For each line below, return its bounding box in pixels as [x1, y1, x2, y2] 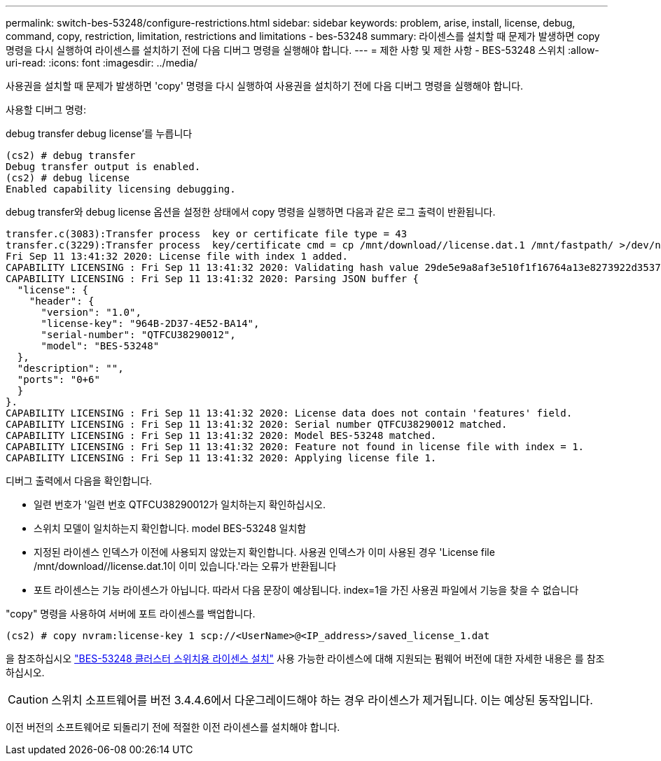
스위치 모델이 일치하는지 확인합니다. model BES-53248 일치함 [34, 522, 307, 534]
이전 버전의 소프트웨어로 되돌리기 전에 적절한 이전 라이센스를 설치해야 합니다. [6, 721, 340, 733]
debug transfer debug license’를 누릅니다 [6, 127, 193, 139]
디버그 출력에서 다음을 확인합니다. [6, 475, 153, 487]
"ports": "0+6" [17, 374, 100, 385]
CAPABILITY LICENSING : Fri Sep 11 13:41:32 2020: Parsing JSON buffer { [6, 273, 419, 284]
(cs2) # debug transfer [6, 150, 136, 161]
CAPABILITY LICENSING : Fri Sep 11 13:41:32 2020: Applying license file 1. [6, 452, 437, 463]
